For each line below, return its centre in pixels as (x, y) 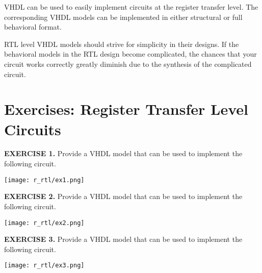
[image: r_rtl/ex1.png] (44, 180)
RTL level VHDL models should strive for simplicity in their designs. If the (122, 44)
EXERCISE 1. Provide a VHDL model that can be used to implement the (123, 153)
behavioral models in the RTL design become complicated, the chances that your (130, 54)
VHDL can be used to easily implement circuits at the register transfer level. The (131, 7)
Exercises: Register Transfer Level (126, 109)
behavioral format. (33, 27)
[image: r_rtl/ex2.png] (44, 223)
